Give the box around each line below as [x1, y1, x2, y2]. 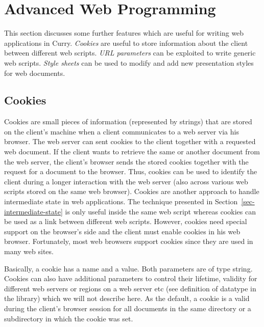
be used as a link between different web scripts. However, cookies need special [4, 216, 247, 227]
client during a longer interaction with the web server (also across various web [4, 176, 248, 186]
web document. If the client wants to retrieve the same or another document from [4, 146, 260, 157]
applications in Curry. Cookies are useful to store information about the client [4, 37, 248, 48]
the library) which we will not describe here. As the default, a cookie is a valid [4, 293, 250, 304]
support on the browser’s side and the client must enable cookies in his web [4, 226, 241, 236]
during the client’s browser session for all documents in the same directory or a [4, 303, 251, 313]
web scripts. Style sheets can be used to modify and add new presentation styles [4, 57, 254, 68]
